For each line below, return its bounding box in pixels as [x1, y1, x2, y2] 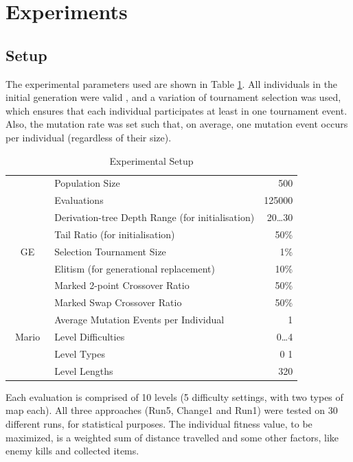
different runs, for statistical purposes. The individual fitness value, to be [5, 416, 312, 430]
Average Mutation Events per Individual [54, 312, 225, 327]
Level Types [54, 346, 105, 360]
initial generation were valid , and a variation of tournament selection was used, [5, 90, 341, 104]
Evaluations [54, 193, 104, 207]
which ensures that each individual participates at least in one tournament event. [5, 103, 348, 117]
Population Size [54, 176, 120, 190]
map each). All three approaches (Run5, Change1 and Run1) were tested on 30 [5, 403, 338, 417]
